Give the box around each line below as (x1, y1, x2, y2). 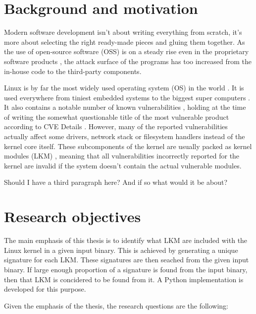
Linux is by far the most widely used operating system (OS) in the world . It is (4, 82, 244, 93)
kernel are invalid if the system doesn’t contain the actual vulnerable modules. (4, 160, 242, 170)
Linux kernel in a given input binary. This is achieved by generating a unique (4, 244, 238, 255)
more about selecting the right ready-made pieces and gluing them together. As (4, 36, 245, 47)
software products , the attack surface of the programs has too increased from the (4, 56, 252, 66)
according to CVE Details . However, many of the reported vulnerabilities (4, 121, 228, 132)
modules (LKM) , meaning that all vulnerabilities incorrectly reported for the (4, 151, 240, 161)
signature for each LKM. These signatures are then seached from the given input (4, 254, 249, 265)
